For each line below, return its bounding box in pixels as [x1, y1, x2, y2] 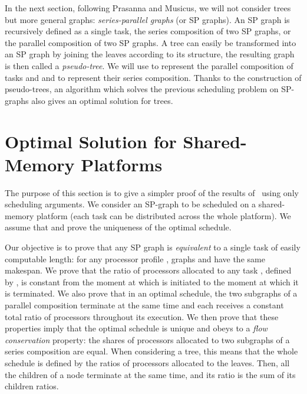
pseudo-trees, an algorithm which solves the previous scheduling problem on [5, 83, 279, 95]
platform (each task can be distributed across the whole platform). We [37, 209, 291, 222]
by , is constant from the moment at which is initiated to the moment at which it [5, 275, 299, 288]
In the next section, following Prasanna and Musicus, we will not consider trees [5, 2, 291, 14]
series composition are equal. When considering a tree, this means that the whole [5, 345, 298, 357]
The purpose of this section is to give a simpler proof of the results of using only [5, 186, 299, 198]
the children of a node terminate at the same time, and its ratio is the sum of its [5, 368, 296, 380]
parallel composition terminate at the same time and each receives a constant [5, 299, 284, 311]
